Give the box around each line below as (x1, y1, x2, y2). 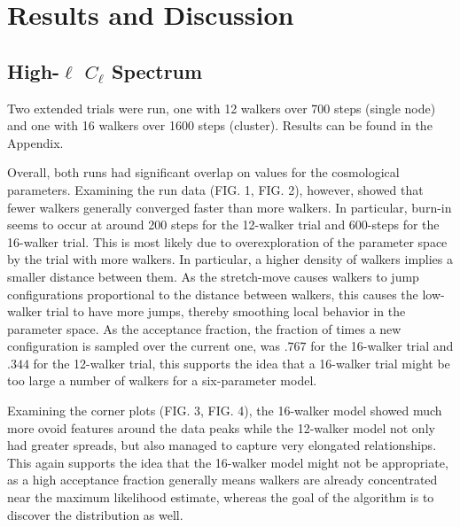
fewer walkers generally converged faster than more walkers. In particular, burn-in (7, 198, 452, 216)
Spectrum (111, 57, 203, 84)
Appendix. (7, 133, 64, 151)
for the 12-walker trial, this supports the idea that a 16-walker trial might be (33, 353, 450, 372)
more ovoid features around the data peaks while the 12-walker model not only (7, 418, 435, 437)
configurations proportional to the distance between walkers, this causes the (7, 284, 418, 303)
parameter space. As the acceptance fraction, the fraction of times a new (7, 319, 402, 337)
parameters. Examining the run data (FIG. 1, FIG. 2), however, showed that (7, 180, 424, 198)
